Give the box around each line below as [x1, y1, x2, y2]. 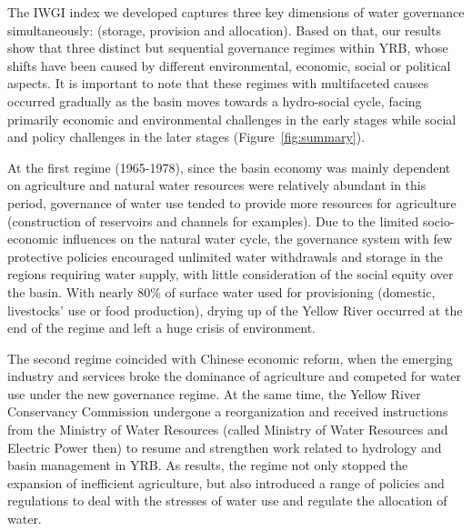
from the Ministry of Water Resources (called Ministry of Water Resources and [7, 420, 448, 439]
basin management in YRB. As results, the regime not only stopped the [7, 456, 408, 475]
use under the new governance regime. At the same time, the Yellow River [7, 384, 421, 403]
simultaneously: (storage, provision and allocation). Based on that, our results [7, 20, 441, 39]
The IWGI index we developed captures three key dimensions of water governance [7, 3, 465, 21]
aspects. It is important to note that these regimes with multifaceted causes [7, 74, 429, 93]
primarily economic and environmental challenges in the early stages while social [7, 109, 457, 128]
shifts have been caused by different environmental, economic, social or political [7, 55, 451, 75]
